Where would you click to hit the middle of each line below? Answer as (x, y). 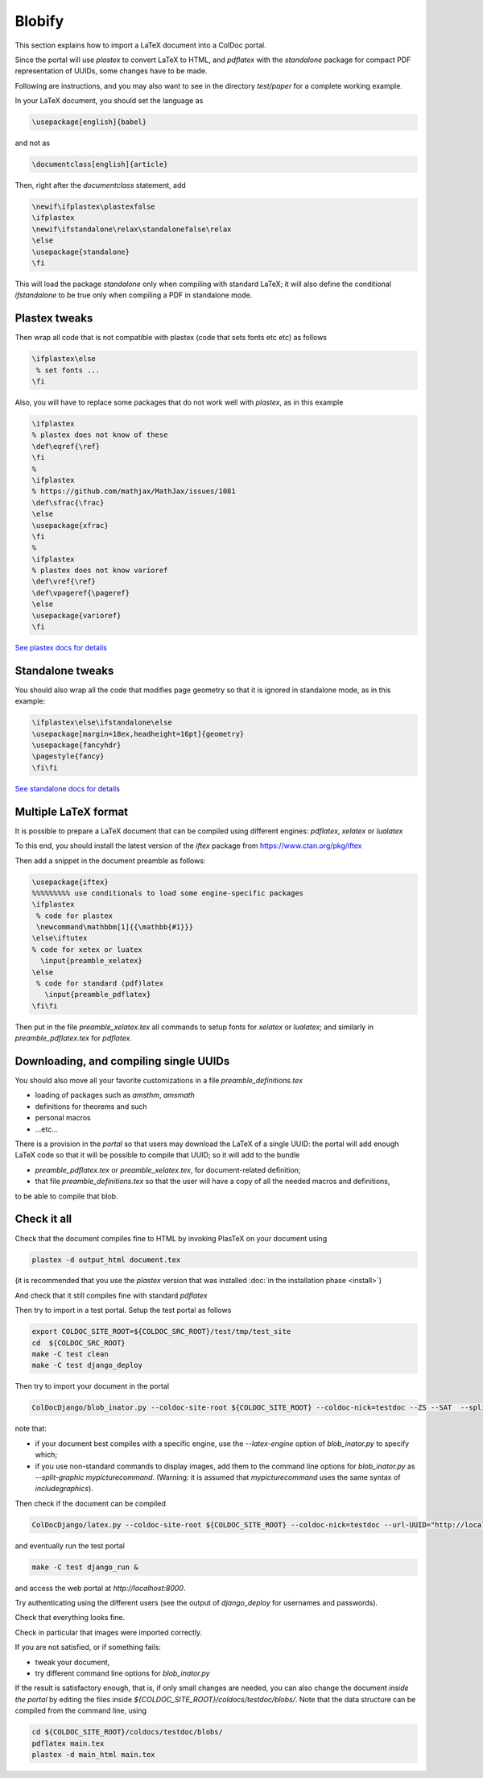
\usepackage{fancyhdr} (76, 745)
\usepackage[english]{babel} (89, 122)
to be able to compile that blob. (66, 1196)
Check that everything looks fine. (70, 1618)
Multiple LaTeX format (72, 811)
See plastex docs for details (61, 648)
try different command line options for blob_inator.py (122, 1673)
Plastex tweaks (54, 318)
